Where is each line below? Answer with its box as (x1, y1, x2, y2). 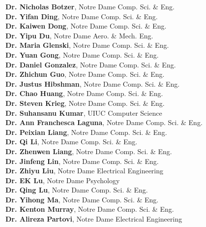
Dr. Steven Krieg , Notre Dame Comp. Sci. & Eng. (5, 97, 165, 108)
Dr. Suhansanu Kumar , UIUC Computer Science (5, 107, 162, 118)
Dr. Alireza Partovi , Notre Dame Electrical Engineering (5, 214, 182, 224)
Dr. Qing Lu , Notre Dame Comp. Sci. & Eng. (5, 185, 148, 195)
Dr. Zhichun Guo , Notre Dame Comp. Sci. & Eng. (5, 69, 165, 79)
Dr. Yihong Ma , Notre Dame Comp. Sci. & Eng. (5, 194, 159, 204)
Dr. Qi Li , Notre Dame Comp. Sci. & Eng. (5, 136, 138, 147)
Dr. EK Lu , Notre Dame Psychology (5, 175, 120, 185)
